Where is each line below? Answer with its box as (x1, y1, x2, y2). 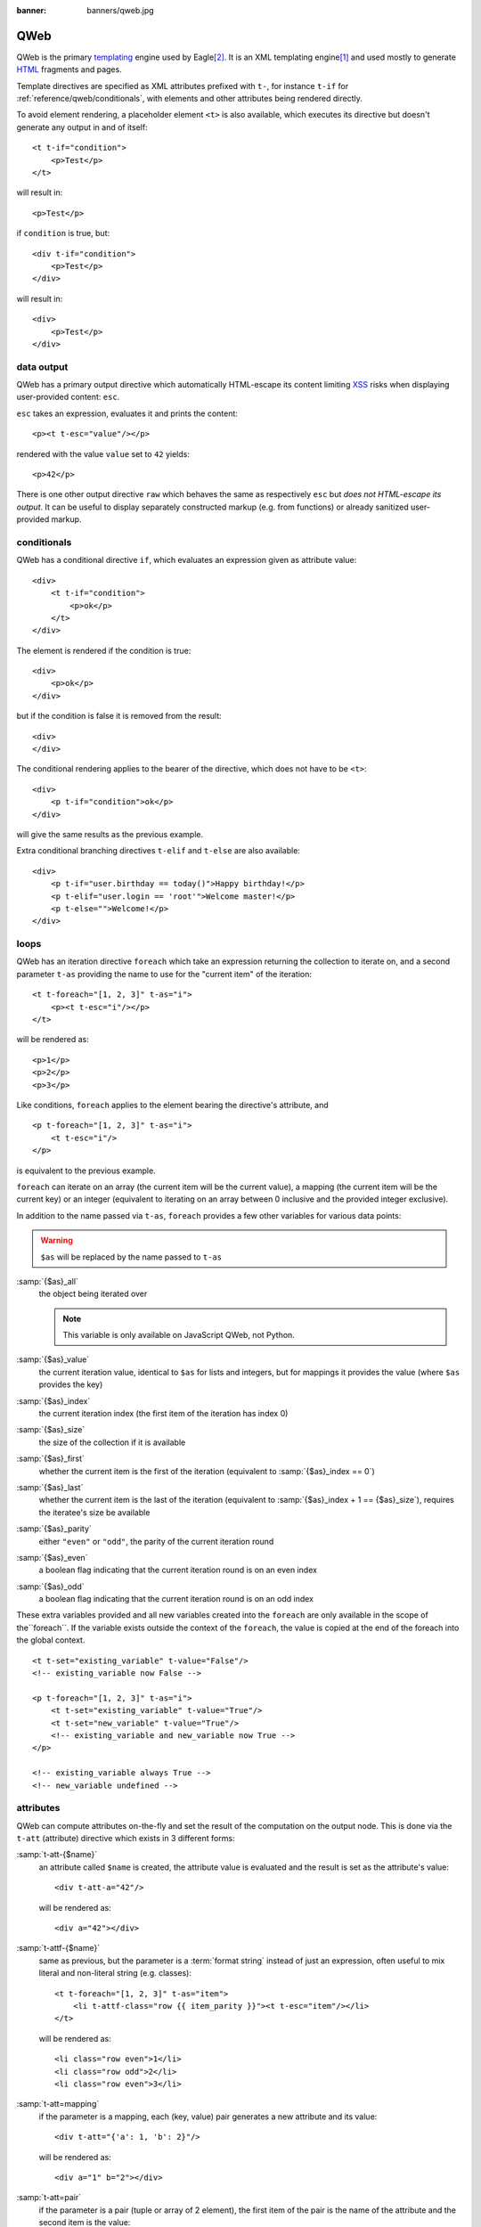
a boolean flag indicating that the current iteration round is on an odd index (38, 1594, 314, 1604)
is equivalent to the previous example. (16, 1165, 156, 1176)
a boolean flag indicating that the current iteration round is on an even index (38, 1564, 318, 1576)
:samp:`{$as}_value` (16, 1354, 90, 1365)
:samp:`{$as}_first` (16, 1453, 85, 1464)
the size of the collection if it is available (38, 1437, 186, 1448)
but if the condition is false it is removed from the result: (16, 711, 222, 722)
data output (16, 361, 69, 373)
